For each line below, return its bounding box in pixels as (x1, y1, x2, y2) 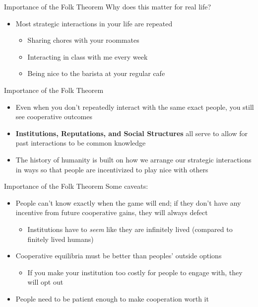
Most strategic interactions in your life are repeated (15, 18, 173, 28)
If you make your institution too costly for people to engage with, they (27, 267, 243, 277)
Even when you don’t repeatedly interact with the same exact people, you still (15, 101, 254, 112)
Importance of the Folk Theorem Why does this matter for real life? (4, 1, 211, 11)
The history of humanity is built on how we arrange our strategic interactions (15, 154, 252, 164)
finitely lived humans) (27, 233, 94, 244)
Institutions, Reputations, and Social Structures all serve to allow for (15, 128, 248, 138)
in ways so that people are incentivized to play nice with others (15, 164, 208, 174)
